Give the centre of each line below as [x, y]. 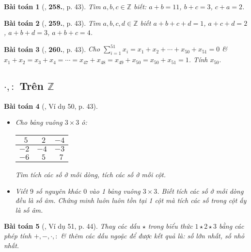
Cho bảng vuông [39, 122]
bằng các [231, 226]
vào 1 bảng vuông [115, 191]
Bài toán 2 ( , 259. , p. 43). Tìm [52, 23]
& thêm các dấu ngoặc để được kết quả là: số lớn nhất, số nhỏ [153, 236]
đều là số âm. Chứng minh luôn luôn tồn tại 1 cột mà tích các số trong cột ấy [131, 200]
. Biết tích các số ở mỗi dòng [200, 191]
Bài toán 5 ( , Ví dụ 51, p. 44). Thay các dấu [72, 226]
